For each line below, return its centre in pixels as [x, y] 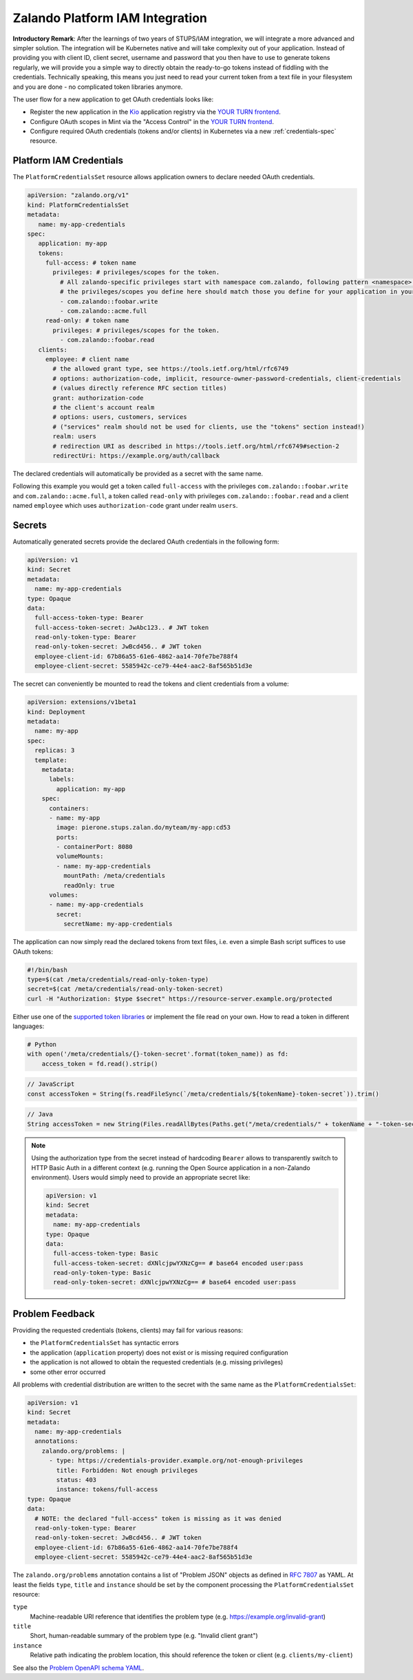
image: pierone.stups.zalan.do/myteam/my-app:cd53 [143, 828]
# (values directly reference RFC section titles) [140, 388]
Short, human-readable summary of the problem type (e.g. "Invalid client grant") [144, 1636]
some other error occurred [68, 1372]
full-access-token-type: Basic [105, 1253]
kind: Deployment [56, 712]
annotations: [56, 1441]
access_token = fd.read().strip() [100, 1064]
